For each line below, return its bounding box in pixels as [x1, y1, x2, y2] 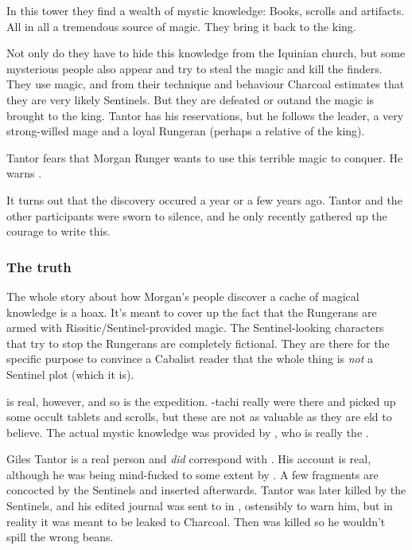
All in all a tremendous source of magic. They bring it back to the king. [6, 18, 356, 34]
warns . [6, 165, 42, 181]
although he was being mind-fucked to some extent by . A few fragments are [6, 466, 379, 482]
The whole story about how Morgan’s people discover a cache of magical [6, 287, 360, 304]
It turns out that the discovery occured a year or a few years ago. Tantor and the [6, 191, 402, 208]
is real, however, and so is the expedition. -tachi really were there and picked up [6, 392, 396, 409]
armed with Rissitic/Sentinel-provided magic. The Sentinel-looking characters [6, 319, 384, 336]
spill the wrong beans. [6, 529, 114, 545]
